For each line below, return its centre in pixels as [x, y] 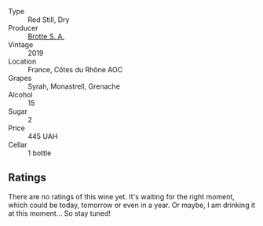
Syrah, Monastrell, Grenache [74, 86]
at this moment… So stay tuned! [60, 213]
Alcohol [20, 95]
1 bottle [40, 153]
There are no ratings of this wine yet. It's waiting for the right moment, [122, 196]
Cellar [18, 145]
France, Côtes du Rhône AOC [75, 69]
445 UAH [43, 136]
